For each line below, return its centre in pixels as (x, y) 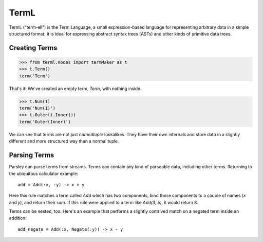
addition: (18, 218)
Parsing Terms (32, 155)
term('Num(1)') (37, 108)
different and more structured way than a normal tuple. (64, 141)
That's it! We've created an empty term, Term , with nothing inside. (75, 88)
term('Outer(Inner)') (45, 122)
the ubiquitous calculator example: (44, 173)
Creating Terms (33, 48)
